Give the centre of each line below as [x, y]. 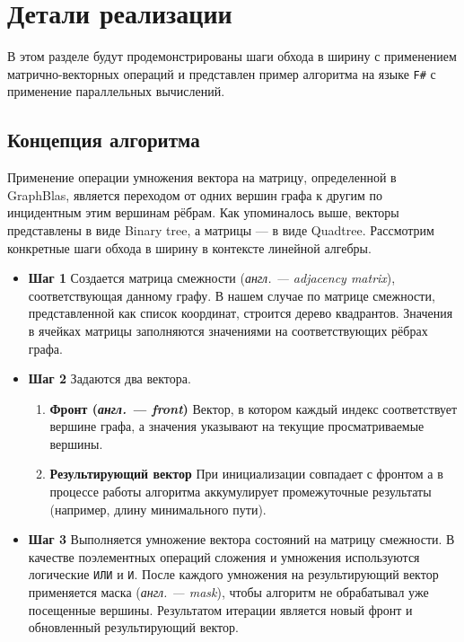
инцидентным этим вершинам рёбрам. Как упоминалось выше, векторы [203, 212]
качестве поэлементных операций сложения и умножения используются [224, 556]
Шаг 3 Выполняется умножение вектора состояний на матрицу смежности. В [241, 539]
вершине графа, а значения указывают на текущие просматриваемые [237, 426]
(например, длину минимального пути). [158, 509]
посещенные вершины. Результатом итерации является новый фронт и [220, 609]
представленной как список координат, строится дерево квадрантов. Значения [241, 313]
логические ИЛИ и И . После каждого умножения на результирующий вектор [233, 574]
